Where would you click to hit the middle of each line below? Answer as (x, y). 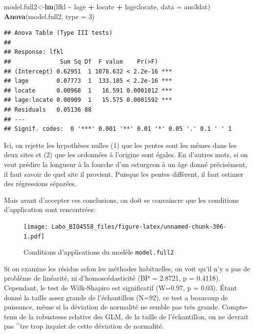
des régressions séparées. (40, 183)
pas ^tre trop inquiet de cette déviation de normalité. (84, 326)
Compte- (235, 307)
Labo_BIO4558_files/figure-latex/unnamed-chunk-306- (139, 227)
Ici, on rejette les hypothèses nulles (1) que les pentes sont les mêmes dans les (120, 145)
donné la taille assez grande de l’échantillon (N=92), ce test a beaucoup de (116, 297)
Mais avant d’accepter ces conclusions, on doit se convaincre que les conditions (122, 200)
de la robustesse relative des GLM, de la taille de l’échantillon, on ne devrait (134, 316)
